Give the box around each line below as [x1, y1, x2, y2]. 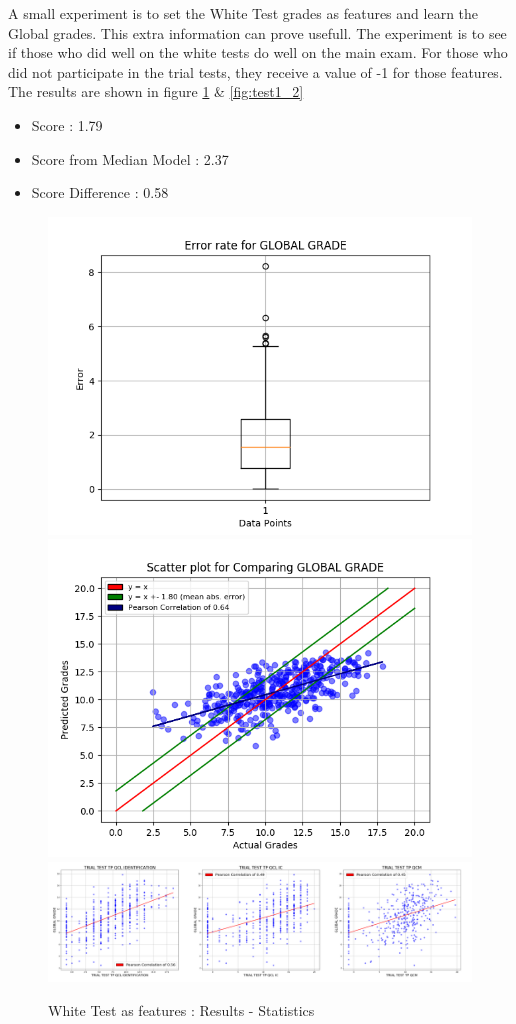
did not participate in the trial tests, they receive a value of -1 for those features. [8, 61, 503, 82]
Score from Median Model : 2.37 [31, 148, 229, 169]
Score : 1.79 [31, 114, 103, 135]
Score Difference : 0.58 [31, 182, 169, 203]
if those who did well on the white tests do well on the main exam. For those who [8, 42, 508, 63]
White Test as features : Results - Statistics [48, 999, 315, 1020]
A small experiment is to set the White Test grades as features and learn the [8, 3, 479, 23]
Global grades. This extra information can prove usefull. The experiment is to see [8, 22, 507, 43]
